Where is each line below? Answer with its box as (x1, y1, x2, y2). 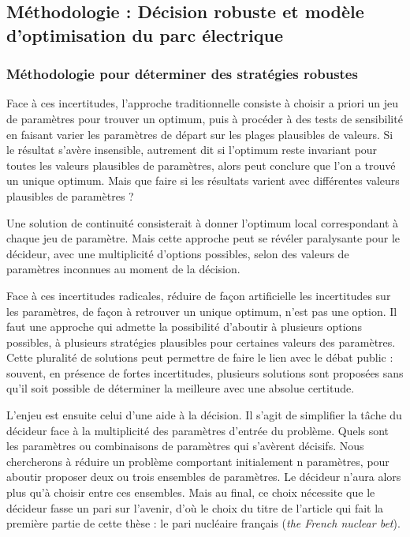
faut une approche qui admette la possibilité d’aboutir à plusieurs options (6, 318, 362, 335)
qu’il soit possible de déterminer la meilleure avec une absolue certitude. (6, 380, 355, 396)
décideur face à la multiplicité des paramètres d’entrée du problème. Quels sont (6, 422, 389, 438)
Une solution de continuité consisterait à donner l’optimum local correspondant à (6, 214, 399, 231)
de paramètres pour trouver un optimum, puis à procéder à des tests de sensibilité (6, 110, 403, 126)
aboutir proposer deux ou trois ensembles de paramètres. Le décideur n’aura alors (6, 468, 401, 485)
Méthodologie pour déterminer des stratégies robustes (6, 64, 358, 84)
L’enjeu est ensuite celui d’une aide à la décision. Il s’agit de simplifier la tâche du (6, 407, 402, 423)
